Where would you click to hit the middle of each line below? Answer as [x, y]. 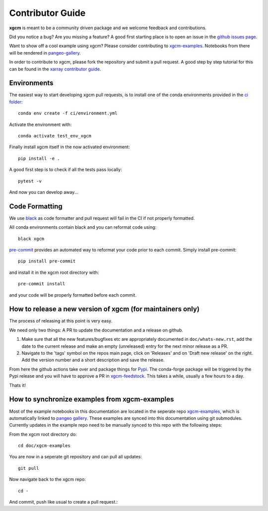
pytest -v [30, 181]
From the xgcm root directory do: [43, 434]
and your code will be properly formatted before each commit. [73, 295]
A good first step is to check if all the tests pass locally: [66, 170]
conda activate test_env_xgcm [55, 136]
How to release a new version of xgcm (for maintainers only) [104, 309]
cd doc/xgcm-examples [44, 446]
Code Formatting [36, 206]
